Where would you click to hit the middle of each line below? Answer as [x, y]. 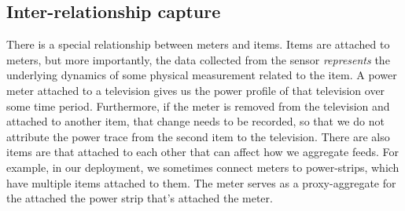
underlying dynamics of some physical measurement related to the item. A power [202, 75]
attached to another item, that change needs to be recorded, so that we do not [195, 121]
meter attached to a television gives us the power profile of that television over [196, 90]
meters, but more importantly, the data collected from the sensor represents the [198, 59]
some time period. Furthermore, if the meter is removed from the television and [198, 105]
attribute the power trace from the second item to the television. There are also [198, 136]
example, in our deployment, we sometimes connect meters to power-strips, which [203, 167]
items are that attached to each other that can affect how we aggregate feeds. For [202, 152]
